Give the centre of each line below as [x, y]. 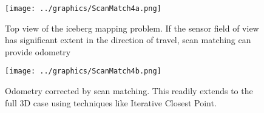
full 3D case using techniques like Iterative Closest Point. [111, 102]
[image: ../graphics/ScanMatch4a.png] [83, 9]
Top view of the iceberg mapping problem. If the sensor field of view [132, 28]
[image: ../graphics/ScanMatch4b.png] [83, 71]
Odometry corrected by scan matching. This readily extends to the [129, 91]
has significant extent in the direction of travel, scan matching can [128, 40]
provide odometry [38, 51]
